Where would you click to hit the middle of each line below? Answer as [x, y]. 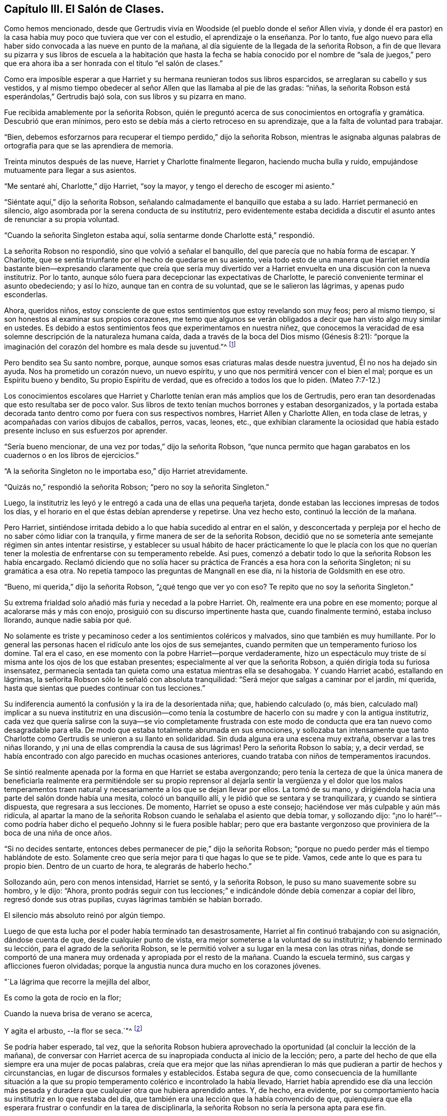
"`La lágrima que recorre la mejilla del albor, [77, 982]
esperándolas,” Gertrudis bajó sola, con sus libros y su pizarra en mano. [125, 97]
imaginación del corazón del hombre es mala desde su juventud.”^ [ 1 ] [120, 346]
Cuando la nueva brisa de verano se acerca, [78, 1014]
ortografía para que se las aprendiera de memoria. [89, 146]
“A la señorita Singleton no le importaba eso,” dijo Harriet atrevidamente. [126, 471]
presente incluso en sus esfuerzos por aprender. [86, 431]
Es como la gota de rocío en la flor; [63, 998]
